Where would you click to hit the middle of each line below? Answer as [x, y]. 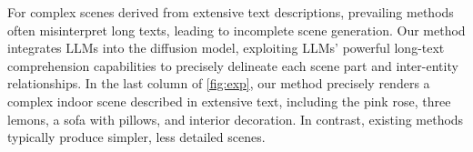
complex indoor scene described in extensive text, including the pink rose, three [229, 101]
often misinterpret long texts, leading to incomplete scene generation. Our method [236, 30]
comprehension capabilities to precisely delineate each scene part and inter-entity [233, 65]
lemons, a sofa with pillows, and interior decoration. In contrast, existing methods [236, 119]
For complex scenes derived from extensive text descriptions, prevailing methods [231, 12]
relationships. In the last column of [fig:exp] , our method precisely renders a [219, 83]
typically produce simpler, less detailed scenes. [136, 137]
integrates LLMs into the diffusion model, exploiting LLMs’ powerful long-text [226, 48]
